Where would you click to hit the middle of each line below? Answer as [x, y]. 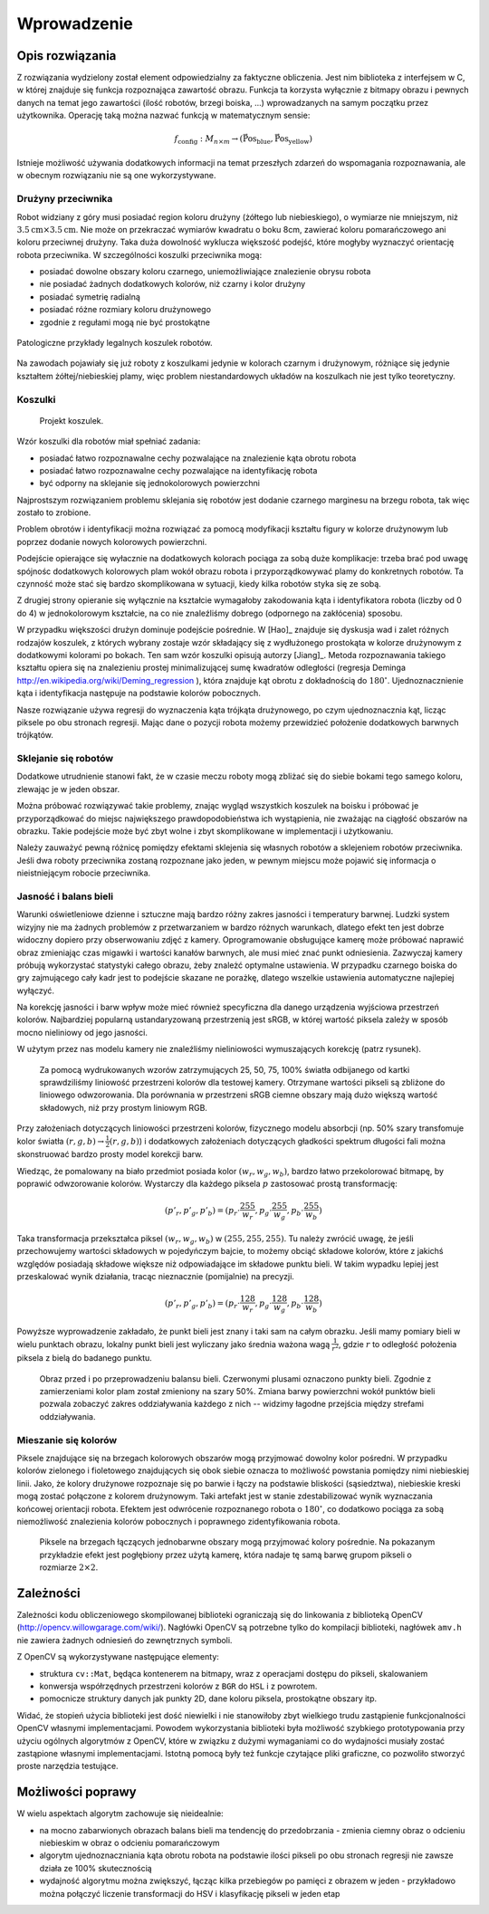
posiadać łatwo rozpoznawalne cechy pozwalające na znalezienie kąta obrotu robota [198, 458]
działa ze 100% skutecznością [96, 1868]
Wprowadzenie [75, 24]
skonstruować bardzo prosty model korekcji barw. [110, 1154]
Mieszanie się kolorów [67, 1440]
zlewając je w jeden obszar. [68, 789]
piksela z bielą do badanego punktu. [85, 1358]
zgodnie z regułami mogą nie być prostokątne [125, 322]
